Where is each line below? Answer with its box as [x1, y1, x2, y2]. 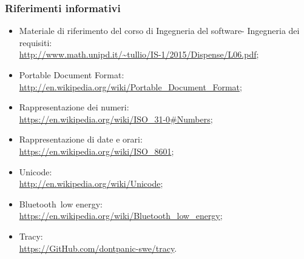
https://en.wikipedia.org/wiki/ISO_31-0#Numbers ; [19, 112, 213, 125]
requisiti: [19, 36, 52, 49]
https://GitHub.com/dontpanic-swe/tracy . [19, 241, 177, 254]
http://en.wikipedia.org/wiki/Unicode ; [19, 177, 163, 190]
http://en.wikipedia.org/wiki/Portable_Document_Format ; [19, 80, 242, 93]
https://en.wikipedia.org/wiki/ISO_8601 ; [19, 144, 174, 157]
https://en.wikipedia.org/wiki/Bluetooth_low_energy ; [19, 209, 223, 222]
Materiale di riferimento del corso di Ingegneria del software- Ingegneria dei [19, 24, 300, 37]
